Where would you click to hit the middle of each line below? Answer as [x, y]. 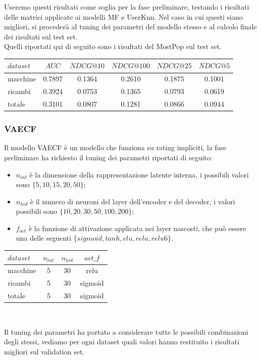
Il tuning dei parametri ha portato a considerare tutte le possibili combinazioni [126, 331]
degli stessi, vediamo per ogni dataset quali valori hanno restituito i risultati [122, 342]
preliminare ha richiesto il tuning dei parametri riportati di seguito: [108, 157]
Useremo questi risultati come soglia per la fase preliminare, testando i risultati [127, 7]
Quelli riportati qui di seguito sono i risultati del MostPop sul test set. [113, 46]
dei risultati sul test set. [41, 36]
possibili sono [37, 211]
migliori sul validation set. [44, 351]
